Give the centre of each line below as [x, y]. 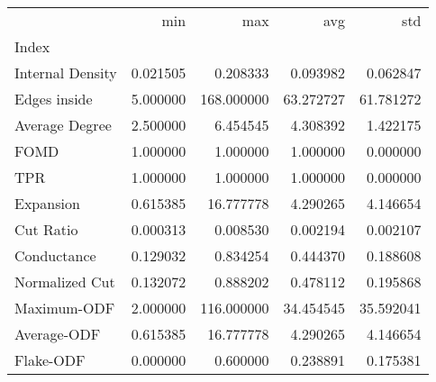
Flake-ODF [50, 360]
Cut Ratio [46, 229]
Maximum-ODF [65, 308]
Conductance [55, 255]
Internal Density [66, 73]
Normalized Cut [65, 282]
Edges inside [54, 99]
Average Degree [63, 125]
